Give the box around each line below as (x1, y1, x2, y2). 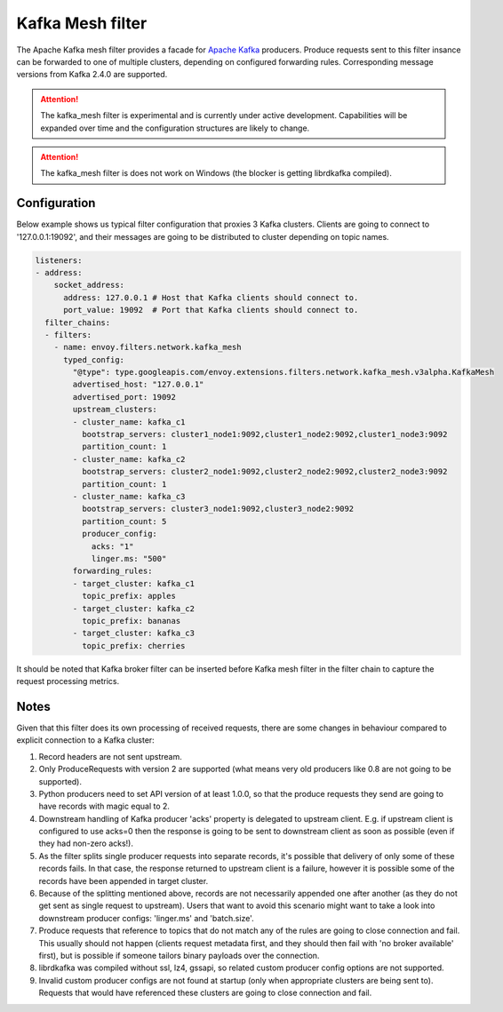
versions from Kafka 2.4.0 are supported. (16, 69, 168, 80)
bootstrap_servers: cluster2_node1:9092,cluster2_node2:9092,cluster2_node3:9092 (81, 466, 448, 477)
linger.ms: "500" (91, 554, 167, 563)
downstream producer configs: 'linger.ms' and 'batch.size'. (38, 912, 254, 923)
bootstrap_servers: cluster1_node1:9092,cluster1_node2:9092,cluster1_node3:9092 (81, 429, 448, 440)
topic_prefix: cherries (81, 641, 186, 650)
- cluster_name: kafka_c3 (72, 491, 186, 501)
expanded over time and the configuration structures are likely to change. (40, 123, 310, 133)
